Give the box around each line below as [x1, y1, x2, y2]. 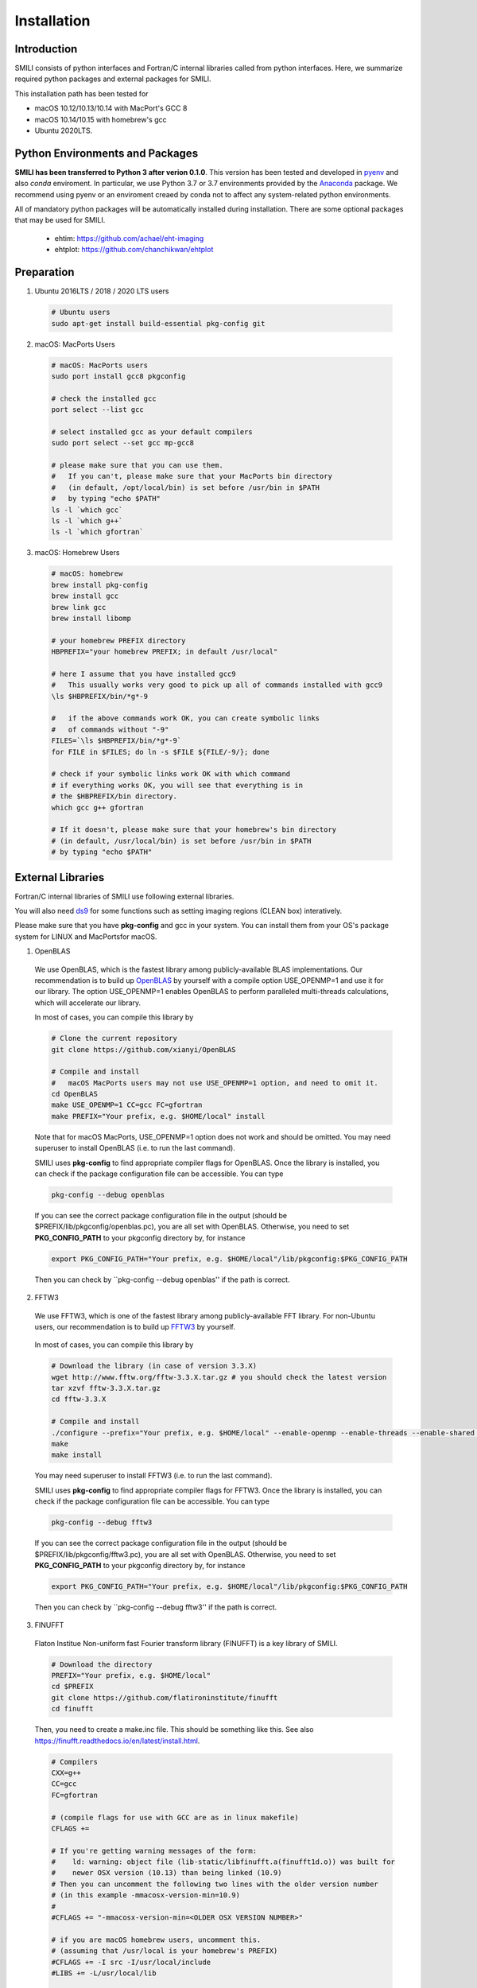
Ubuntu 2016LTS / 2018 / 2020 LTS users [34, 286, 169, 296]
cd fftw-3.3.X [51, 1395, 107, 1404]
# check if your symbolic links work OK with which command [51, 770, 291, 779]
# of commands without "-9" [51, 724, 169, 734]
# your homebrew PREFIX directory [51, 636, 186, 645]
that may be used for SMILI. [14, 215, 106, 225]
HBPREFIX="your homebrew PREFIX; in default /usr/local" [51, 647, 278, 656]
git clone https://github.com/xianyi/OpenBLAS [51, 1045, 236, 1054]
